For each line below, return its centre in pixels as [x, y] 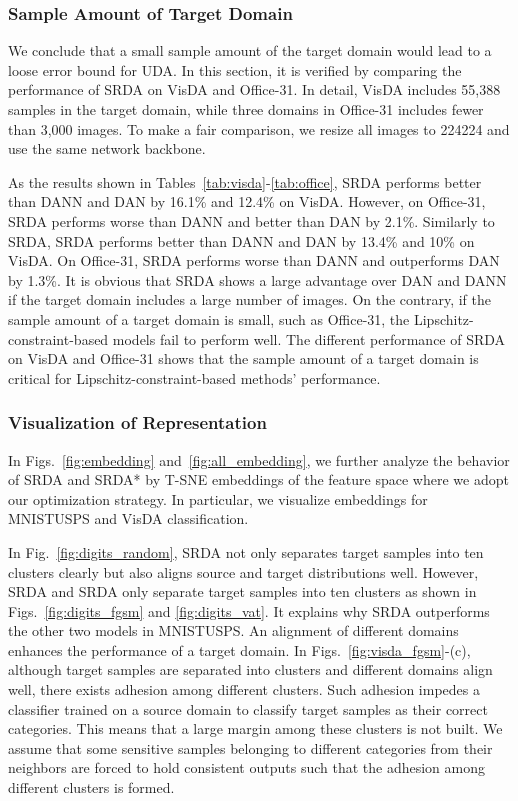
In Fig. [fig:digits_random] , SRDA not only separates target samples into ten [246, 551]
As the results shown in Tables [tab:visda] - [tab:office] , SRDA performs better [245, 181]
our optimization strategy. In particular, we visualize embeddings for [218, 498]
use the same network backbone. [107, 148]
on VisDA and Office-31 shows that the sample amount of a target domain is [243, 358]
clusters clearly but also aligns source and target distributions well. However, [243, 571]
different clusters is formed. [91, 787]
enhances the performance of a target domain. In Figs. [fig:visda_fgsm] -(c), [239, 649]
